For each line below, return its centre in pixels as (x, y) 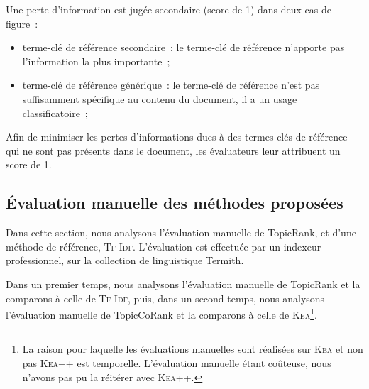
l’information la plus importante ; (96, 61)
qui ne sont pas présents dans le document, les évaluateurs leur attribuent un (173, 150)
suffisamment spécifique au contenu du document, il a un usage (160, 98)
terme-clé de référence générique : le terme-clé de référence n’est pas (171, 85)
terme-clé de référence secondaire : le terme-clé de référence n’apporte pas (183, 47)
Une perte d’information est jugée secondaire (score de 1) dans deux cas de (169, 9)
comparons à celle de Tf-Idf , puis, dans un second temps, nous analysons (165, 298)
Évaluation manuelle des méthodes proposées (175, 203)
